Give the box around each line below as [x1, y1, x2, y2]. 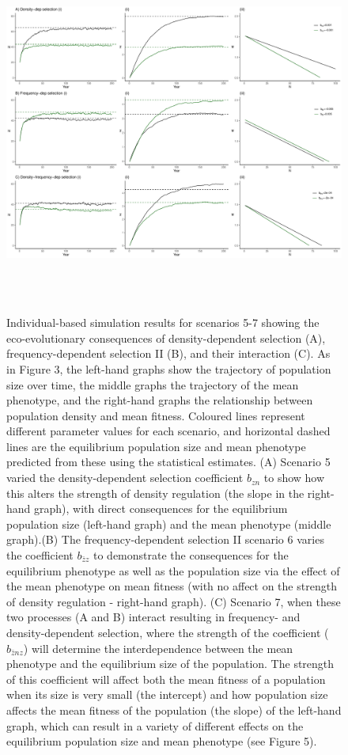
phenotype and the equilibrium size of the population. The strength [6, 655, 335, 672]
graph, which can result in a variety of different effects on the [6, 717, 304, 734]
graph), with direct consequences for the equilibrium [34, 500, 288, 517]
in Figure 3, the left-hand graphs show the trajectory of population [6, 360, 331, 377]
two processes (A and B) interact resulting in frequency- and [6, 609, 301, 625]
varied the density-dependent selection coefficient [6, 469, 244, 486]
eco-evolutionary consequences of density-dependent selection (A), [6, 329, 326, 346]
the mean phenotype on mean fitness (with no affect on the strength [6, 578, 337, 594]
